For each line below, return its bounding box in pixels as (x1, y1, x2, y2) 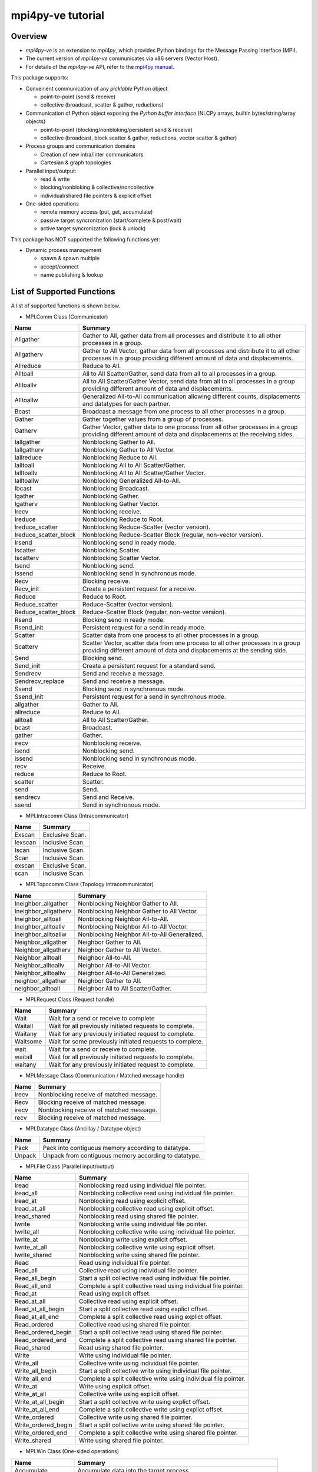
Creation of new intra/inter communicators (40, 151, 144, 158)
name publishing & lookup (40, 271, 104, 279)
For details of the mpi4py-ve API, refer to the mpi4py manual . (25, 63, 174, 70)
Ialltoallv (14, 469, 38, 477)
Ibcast (14, 484, 32, 492)
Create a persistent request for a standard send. (82, 661, 216, 669)
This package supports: (11, 74, 69, 81)
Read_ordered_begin (14, 1328, 72, 1337)
